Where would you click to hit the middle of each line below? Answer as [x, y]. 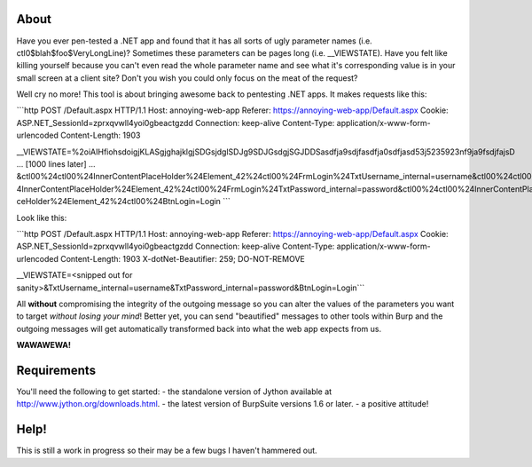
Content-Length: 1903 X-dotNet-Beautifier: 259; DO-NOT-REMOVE [183, 258]
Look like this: [42, 218]
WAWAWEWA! [43, 345]
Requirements [56, 370]
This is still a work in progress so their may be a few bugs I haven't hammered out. [167, 451]
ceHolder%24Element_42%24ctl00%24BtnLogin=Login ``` [123, 202]
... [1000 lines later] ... [56, 164]
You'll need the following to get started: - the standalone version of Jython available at [174, 392]
